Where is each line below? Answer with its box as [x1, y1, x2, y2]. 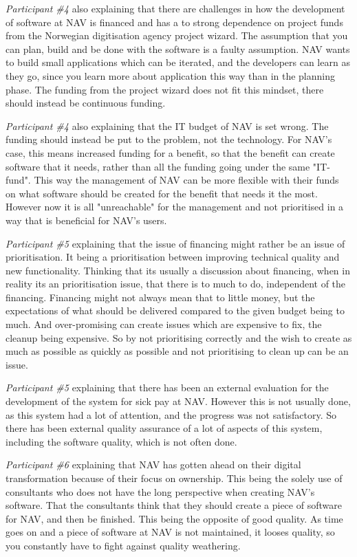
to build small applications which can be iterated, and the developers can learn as [6, 55, 350, 69]
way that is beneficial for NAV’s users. [6, 212, 167, 227]
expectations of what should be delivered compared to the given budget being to [6, 303, 345, 318]
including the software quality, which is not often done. [6, 434, 237, 448]
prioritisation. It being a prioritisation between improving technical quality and [6, 250, 340, 264]
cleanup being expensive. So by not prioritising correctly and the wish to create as [6, 330, 352, 345]
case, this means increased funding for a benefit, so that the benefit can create [6, 145, 335, 160]
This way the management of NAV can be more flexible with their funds [34, 173, 339, 187]
